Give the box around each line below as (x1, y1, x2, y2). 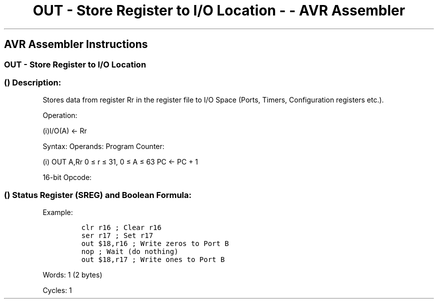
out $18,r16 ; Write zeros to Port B (81, 239, 229, 248)
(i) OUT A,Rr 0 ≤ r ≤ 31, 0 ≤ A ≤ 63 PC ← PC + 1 (42, 157, 198, 166)
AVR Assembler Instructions (4, 38, 148, 51)
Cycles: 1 (42, 286, 72, 295)
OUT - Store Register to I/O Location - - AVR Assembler (32, 2, 405, 19)
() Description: (4, 77, 61, 87)
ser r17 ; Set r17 (81, 231, 153, 240)
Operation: (42, 111, 77, 120)
